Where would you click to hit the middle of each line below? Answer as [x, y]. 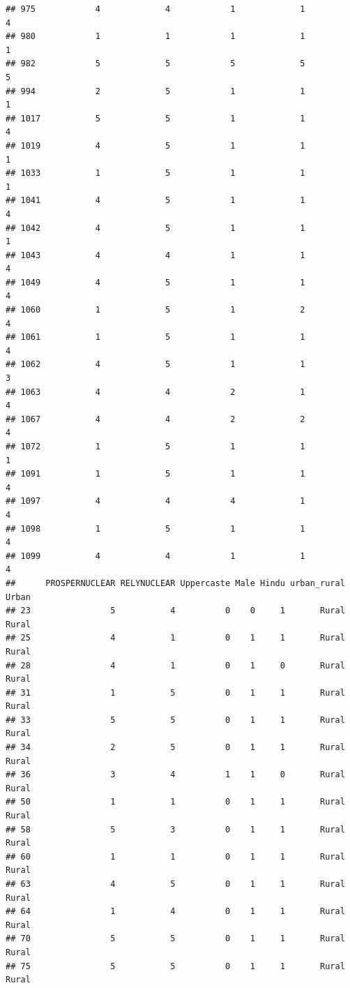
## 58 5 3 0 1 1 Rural [175, 829]
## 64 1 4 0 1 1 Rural [175, 912]
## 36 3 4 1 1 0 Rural [175, 775]
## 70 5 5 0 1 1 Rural [175, 939]
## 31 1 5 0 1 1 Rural [175, 693]
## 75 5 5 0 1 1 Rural [175, 966]
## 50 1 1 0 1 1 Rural [175, 802]
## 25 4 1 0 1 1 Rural [175, 638]
